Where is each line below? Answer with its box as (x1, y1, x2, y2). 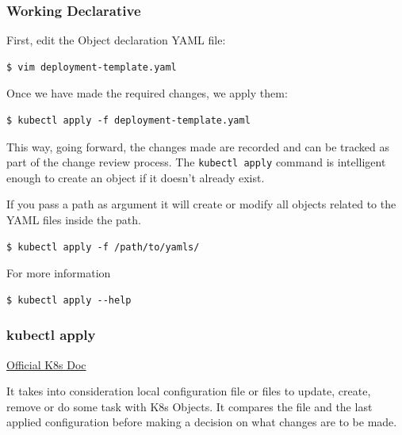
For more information (6, 265, 111, 281)
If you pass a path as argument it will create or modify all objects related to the (6, 196, 396, 212)
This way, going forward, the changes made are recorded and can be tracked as (6, 138, 390, 155)
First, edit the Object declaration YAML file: (6, 32, 226, 48)
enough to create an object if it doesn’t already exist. (6, 169, 265, 185)
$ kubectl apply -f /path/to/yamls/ (6, 241, 200, 253)
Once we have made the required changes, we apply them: (6, 85, 288, 101)
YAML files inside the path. (6, 212, 141, 228)
